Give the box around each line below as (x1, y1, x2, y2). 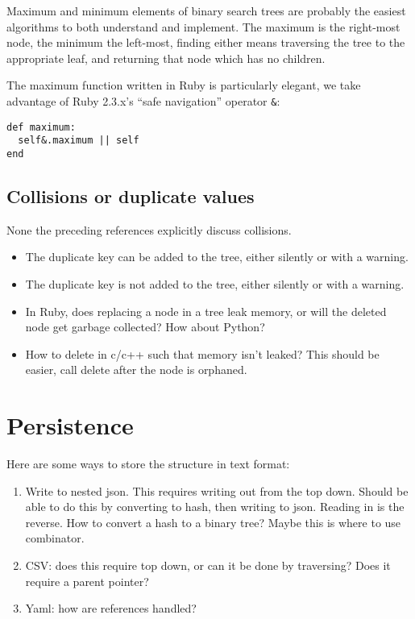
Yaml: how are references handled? (25, 600, 197, 617)
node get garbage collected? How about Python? (25, 318, 265, 335)
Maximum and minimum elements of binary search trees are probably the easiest (6, 2, 406, 19)
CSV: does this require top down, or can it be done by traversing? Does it (25, 557, 391, 574)
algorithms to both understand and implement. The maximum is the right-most (6, 18, 400, 35)
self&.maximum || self (18, 135, 139, 147)
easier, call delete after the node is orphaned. (25, 361, 247, 378)
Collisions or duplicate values (6, 183, 255, 208)
